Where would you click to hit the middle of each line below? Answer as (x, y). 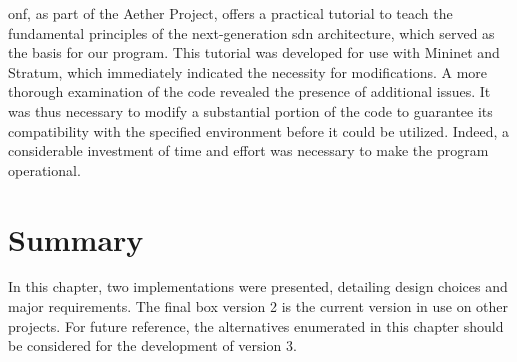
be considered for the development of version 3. (152, 345)
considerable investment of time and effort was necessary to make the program (248, 150)
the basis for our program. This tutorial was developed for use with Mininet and (254, 52)
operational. (44, 169)
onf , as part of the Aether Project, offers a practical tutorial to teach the (230, 13)
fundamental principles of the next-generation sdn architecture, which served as (251, 32)
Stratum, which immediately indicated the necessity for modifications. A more (248, 71)
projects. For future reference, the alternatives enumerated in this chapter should (256, 325)
